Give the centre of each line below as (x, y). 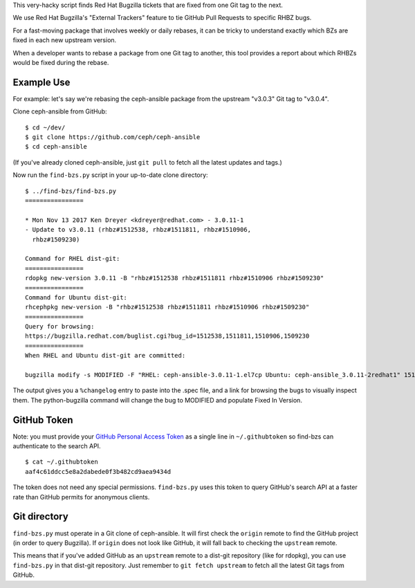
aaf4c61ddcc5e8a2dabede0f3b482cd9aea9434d (98, 471)
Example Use (41, 82)
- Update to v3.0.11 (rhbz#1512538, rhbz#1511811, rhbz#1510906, (138, 230)
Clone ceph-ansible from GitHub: (60, 111)
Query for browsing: (60, 327)
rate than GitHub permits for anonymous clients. (81, 497)
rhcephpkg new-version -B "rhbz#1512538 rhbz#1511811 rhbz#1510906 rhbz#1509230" (167, 307)
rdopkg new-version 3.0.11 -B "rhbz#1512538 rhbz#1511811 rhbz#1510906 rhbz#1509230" (175, 278)
